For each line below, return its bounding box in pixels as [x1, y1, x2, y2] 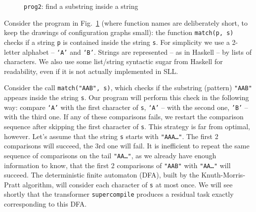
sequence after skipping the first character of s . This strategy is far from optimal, [4, 121, 250, 131]
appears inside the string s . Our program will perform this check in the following [4, 92, 249, 103]
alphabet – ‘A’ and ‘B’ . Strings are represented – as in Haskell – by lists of [22, 46, 252, 57]
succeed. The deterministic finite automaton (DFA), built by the [4, 170, 199, 180]
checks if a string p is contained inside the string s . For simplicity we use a [4, 36, 230, 47]
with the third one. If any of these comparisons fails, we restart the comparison [4, 111, 244, 122]
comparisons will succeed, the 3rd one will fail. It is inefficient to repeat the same [4, 141, 250, 151]
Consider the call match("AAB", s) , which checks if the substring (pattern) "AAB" [4, 82, 252, 93]
